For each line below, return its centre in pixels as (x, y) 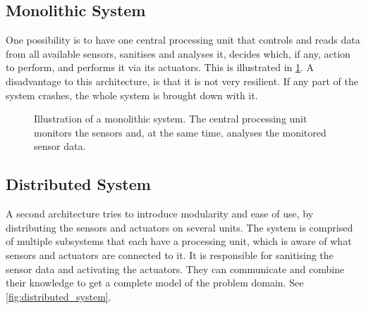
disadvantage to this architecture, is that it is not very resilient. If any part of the (182, 81)
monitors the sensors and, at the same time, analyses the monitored (180, 132)
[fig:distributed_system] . (59, 296)
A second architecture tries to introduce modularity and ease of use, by (160, 214)
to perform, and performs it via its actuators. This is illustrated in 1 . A (160, 67)
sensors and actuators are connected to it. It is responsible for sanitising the (170, 254)
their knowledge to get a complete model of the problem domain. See (155, 283)
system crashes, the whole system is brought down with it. (132, 95)
